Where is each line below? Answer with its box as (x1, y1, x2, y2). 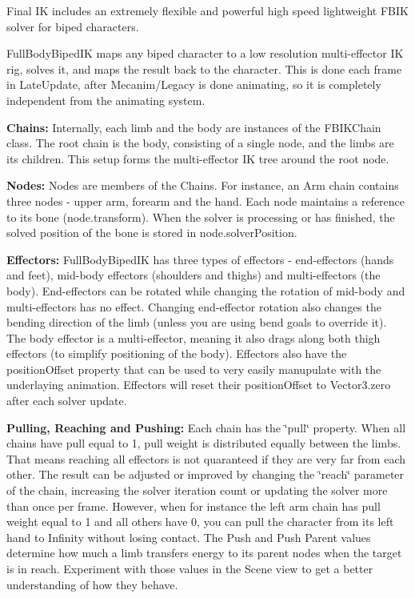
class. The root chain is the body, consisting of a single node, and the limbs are (6, 134, 394, 151)
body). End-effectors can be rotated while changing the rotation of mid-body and (6, 282, 405, 299)
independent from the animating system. (6, 91, 206, 108)
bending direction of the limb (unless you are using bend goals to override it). (6, 314, 387, 331)
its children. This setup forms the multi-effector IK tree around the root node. (6, 150, 389, 167)
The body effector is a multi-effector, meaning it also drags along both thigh (6, 329, 381, 346)
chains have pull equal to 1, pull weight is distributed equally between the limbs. (6, 435, 401, 452)
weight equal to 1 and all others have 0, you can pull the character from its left (6, 513, 394, 530)
